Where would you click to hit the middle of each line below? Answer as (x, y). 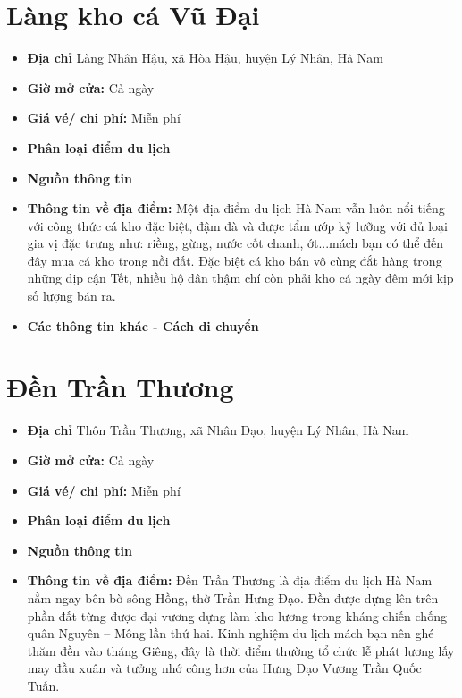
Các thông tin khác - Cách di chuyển (143, 325)
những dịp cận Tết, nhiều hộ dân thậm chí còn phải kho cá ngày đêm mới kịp (240, 278)
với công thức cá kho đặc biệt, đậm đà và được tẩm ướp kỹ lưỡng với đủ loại (237, 225)
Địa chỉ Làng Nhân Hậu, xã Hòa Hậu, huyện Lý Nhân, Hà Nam (205, 58)
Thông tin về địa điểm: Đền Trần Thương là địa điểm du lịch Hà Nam (230, 580)
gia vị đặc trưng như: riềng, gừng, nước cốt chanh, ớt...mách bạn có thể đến (235, 243)
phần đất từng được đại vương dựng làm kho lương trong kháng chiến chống (237, 615)
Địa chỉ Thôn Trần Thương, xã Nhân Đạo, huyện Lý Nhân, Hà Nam (218, 430)
